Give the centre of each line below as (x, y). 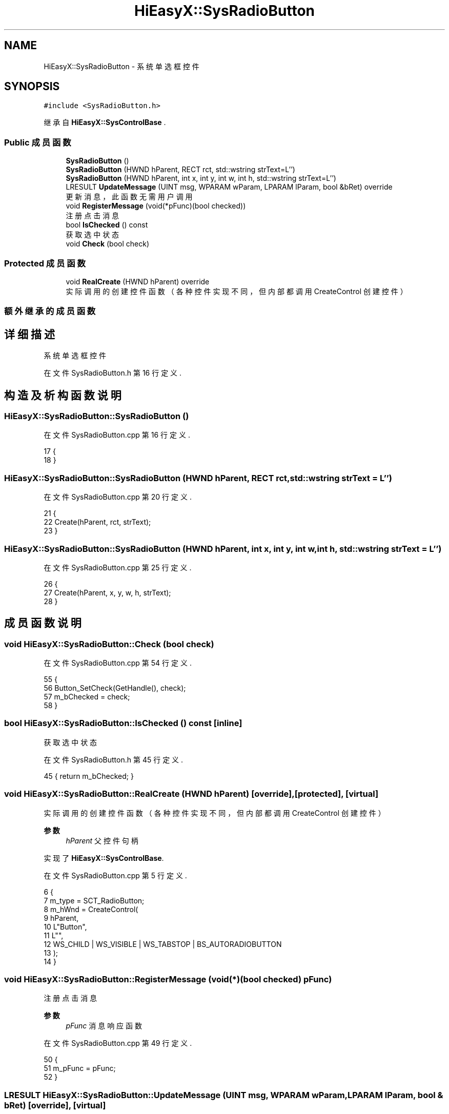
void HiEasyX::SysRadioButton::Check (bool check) (109, 644)
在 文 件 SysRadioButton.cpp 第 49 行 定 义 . (118, 1043)
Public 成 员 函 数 (38, 142)
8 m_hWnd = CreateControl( (91, 909)
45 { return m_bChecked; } (89, 776)
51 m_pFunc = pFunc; (80, 1068)
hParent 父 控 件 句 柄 (102, 840)
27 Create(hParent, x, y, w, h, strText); (107, 592)
